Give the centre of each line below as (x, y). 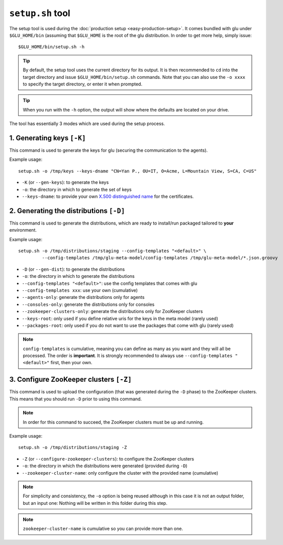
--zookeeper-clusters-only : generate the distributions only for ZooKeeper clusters (112, 311)
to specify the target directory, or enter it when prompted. (83, 84)
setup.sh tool (40, 13)
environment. (23, 230)
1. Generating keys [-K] (48, 138)
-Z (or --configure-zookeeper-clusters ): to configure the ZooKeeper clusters (108, 459)
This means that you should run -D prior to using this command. (76, 399)
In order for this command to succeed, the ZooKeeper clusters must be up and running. (113, 422)
